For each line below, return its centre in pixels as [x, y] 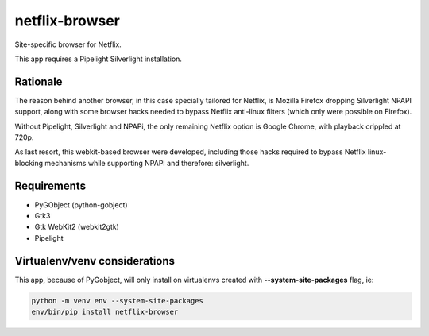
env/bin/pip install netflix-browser [105, 312]
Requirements [50, 185]
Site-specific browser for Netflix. [68, 44]
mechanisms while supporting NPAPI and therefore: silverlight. [147, 163]
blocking [29, 163]
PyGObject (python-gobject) [81, 205]
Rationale [39, 81]
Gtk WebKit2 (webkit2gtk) [77, 227]
